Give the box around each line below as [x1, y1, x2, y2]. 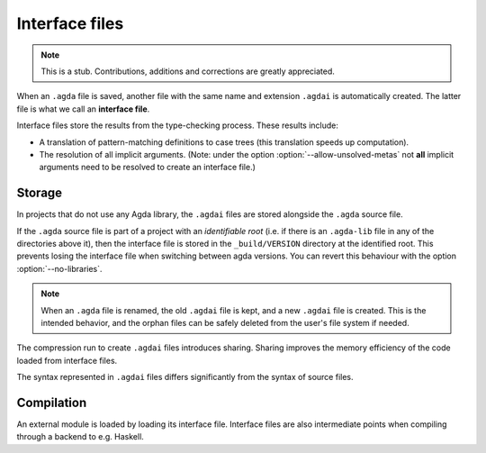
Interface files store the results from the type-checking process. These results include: [16, 120, 339, 131]
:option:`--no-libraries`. [16, 263, 103, 274]
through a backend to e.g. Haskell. [16, 431, 144, 442]
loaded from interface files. [16, 355, 118, 366]
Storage [16, 186, 63, 201]
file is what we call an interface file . [16, 104, 150, 114]
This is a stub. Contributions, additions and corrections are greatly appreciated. [40, 66, 335, 77]
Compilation [16, 394, 87, 410]
